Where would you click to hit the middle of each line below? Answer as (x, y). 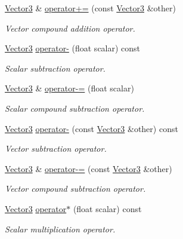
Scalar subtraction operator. (55, 68)
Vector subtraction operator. (56, 148)
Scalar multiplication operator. (60, 229)
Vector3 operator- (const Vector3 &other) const (91, 128)
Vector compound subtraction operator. (75, 189)
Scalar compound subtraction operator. (75, 108)
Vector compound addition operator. (70, 28)
